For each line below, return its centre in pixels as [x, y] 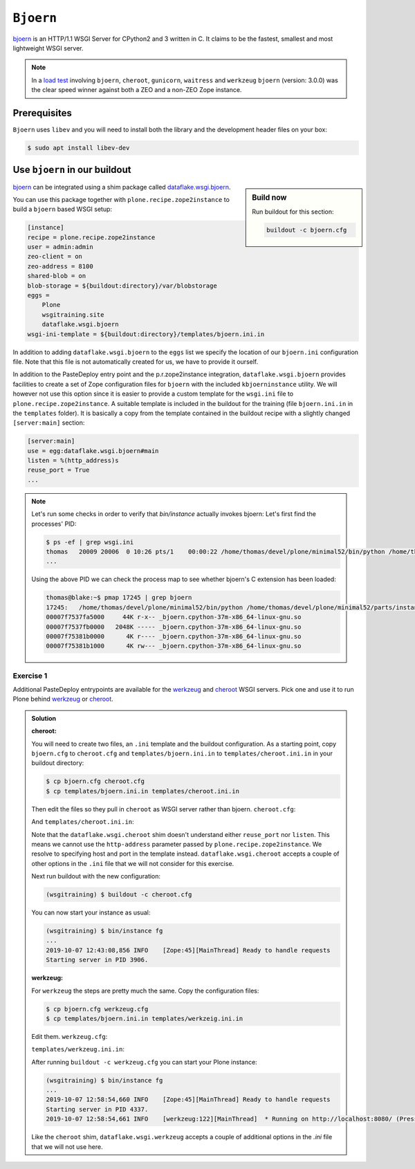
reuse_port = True [58, 470]
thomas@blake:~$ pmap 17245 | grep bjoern [119, 598]
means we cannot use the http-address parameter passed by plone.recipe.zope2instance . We [177, 844]
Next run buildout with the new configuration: [96, 876]
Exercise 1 [30, 676]
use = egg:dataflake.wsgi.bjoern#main [93, 451]
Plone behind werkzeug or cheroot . [63, 699]
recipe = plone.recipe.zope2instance [91, 237]
